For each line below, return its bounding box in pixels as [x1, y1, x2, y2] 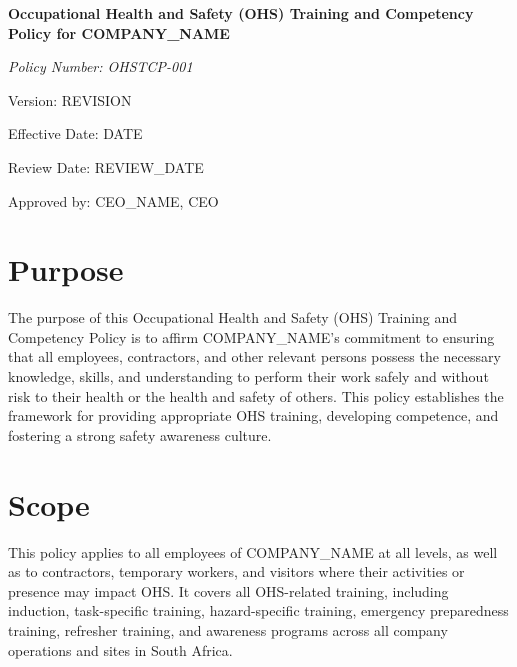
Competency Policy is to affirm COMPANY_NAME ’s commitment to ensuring [8, 326, 495, 347]
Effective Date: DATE [8, 123, 143, 144]
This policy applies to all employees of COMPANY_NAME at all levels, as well [8, 541, 498, 562]
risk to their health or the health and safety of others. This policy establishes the [8, 385, 504, 406]
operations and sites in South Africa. [8, 639, 233, 660]
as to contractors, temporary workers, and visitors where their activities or [8, 561, 465, 582]
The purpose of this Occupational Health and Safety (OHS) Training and [8, 307, 458, 328]
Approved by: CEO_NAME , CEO [8, 190, 219, 211]
